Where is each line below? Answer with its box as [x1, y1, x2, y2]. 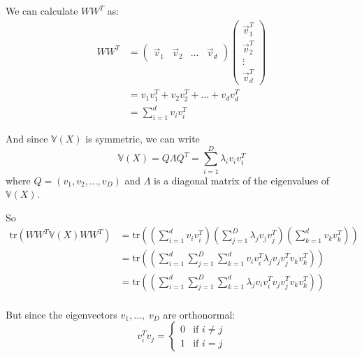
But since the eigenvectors [6, 307, 117, 321]
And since [6, 131, 48, 145]
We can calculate [6, 3, 78, 17]
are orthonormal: [163, 307, 236, 321]
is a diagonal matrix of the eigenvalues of [154, 173, 330, 187]
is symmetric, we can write [85, 131, 200, 145]
